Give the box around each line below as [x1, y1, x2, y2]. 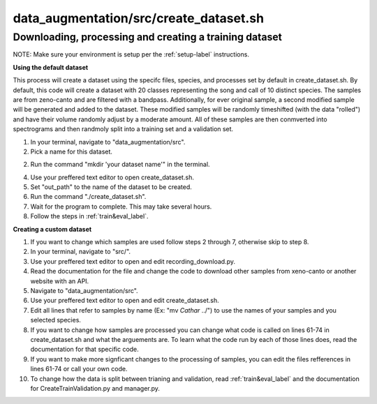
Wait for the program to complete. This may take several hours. [30, 202, 212, 211]
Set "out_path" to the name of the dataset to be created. [30, 183, 192, 191]
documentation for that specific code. [30, 345, 139, 354]
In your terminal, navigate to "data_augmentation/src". [30, 137, 186, 146]
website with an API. [30, 276, 89, 285]
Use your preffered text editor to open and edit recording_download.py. [30, 257, 235, 265]
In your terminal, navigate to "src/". [30, 248, 131, 256]
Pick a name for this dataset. [30, 147, 113, 156]
